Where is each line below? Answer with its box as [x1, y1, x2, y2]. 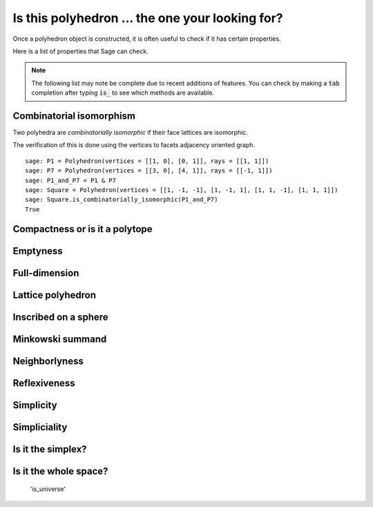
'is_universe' [30, 485, 66, 493]
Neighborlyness [12, 355, 84, 367]
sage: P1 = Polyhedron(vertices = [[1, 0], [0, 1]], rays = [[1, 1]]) [25, 157, 269, 165]
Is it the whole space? [12, 465, 108, 477]
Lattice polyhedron [12, 289, 97, 300]
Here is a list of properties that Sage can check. [12, 47, 149, 55]
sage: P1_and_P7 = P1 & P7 [25, 176, 117, 184]
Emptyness [12, 245, 64, 257]
